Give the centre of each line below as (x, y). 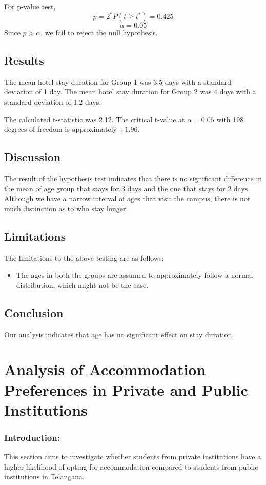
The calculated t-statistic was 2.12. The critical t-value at (95, 119)
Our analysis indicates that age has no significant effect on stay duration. (119, 334)
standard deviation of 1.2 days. (53, 102)
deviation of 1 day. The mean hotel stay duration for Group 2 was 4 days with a (130, 92)
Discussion (33, 157)
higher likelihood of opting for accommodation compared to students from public (131, 466)
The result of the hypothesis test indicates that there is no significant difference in (133, 178)
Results (24, 60)
